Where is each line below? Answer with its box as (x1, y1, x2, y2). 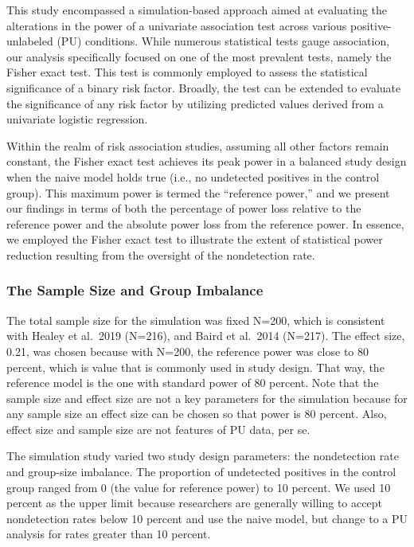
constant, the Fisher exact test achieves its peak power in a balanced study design (6, 153, 407, 170)
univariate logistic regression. (6, 111, 148, 127)
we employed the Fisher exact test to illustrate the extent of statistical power (6, 231, 383, 248)
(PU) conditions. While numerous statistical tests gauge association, (57, 33, 390, 49)
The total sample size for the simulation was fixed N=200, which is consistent (6, 311, 385, 328)
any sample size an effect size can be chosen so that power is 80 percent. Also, (6, 405, 387, 422)
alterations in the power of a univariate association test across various (6, 17, 347, 33)
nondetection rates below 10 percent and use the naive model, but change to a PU (6, 510, 408, 526)
